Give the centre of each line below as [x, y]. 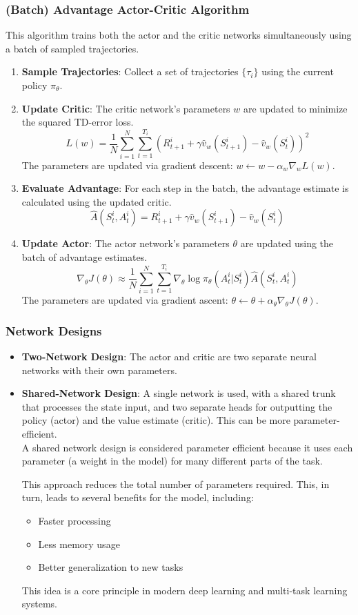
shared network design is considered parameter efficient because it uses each [192, 447]
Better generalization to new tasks [111, 567]
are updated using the [287, 243]
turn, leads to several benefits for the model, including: [138, 497]
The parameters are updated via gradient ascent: [125, 300]
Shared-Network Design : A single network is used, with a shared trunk [179, 393]
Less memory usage [79, 544]
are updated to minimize [296, 108]
